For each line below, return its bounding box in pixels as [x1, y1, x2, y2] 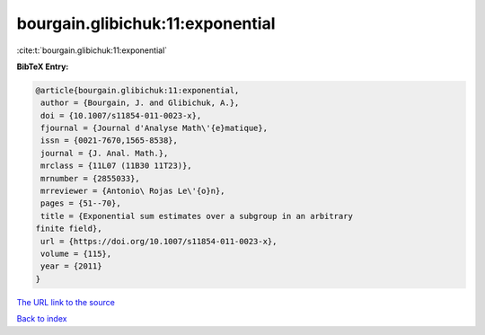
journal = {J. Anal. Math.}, [40, 148, 169, 158]
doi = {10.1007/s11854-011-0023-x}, [40, 110, 202, 120]
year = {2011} [40, 261, 102, 271]
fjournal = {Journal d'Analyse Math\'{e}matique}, [40, 123, 269, 134]
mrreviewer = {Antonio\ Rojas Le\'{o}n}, [40, 186, 225, 197]
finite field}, [35, 224, 102, 234]
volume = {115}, [40, 249, 112, 259]
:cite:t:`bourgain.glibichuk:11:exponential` [16, 45, 168, 56]
